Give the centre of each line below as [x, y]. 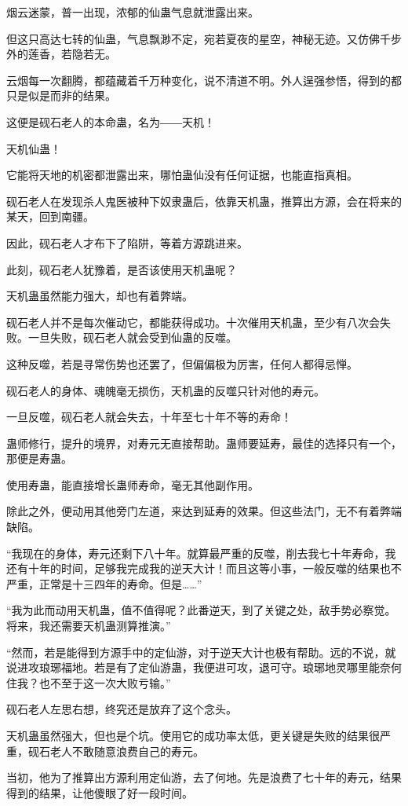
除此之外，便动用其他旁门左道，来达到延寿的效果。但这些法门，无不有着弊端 [204, 511]
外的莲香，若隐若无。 [61, 54]
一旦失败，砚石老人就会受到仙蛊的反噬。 [132, 337]
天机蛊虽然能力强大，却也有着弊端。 [100, 296]
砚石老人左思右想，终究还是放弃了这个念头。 [122, 709]
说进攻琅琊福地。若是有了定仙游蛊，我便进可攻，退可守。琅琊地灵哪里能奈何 [204, 667]
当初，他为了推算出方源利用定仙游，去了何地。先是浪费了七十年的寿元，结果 [204, 777]
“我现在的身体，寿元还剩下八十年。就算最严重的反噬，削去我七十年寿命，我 [201, 553]
